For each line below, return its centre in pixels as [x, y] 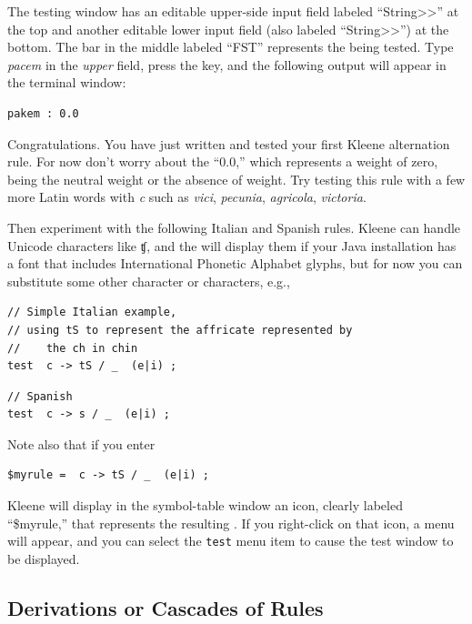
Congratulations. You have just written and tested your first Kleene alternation [229, 143]
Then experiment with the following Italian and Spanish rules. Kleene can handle [234, 227]
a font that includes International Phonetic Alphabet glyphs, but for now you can [235, 263]
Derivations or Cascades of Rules [166, 607]
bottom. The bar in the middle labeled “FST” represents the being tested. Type [231, 47]
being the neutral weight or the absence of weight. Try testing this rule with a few [236, 179]
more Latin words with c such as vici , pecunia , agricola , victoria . [187, 197]
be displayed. [44, 558]
